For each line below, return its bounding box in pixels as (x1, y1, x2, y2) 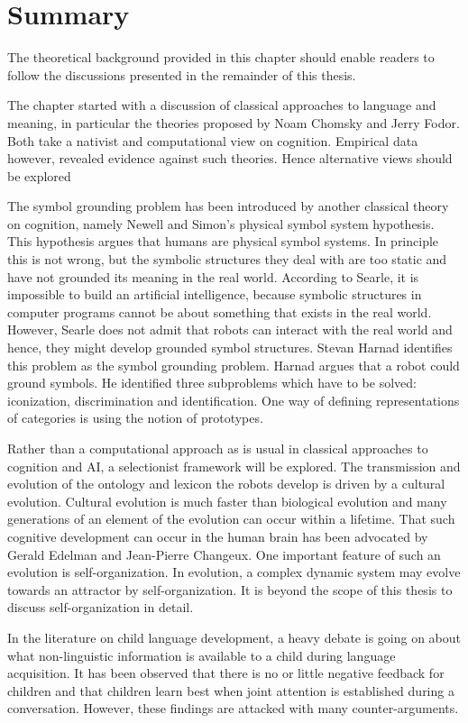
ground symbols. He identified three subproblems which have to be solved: (7, 373, 417, 392)
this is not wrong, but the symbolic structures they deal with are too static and (7, 250, 447, 269)
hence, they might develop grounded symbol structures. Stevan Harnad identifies (7, 338, 453, 357)
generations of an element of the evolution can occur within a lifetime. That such (7, 509, 455, 528)
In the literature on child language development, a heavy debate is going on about (7, 627, 462, 646)
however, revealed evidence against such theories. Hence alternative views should (7, 149, 453, 168)
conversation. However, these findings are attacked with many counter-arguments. (7, 699, 459, 718)
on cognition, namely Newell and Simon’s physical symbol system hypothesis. (7, 214, 435, 233)
